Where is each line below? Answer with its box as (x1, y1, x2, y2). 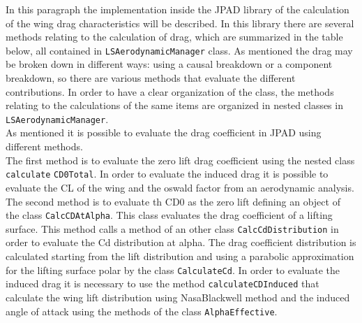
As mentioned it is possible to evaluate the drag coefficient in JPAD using (6, 125, 322, 140)
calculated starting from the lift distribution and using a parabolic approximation (6, 249, 354, 263)
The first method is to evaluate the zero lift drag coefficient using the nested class (6, 152, 355, 167)
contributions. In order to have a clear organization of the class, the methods (6, 84, 334, 99)
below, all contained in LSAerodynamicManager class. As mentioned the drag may (6, 43, 353, 57)
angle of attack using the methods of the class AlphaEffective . (6, 303, 278, 318)
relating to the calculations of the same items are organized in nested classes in (6, 98, 343, 113)
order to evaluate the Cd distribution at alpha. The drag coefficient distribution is (6, 235, 356, 250)
